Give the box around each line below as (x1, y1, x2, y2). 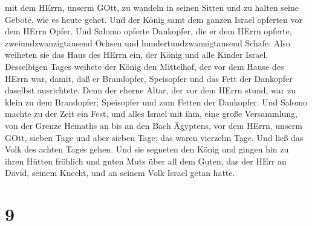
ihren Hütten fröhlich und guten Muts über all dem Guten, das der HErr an (5, 154, 287, 167)
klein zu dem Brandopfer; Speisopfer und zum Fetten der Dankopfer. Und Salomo (5, 95, 308, 108)
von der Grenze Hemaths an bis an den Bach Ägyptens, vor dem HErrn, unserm (5, 119, 302, 131)
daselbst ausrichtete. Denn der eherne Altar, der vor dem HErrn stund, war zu (5, 84, 296, 96)
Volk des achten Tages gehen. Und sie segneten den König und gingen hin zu (5, 143, 289, 155)
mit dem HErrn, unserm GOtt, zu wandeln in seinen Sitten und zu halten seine (5, 1, 299, 13)
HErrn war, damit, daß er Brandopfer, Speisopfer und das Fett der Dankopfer (5, 72, 293, 84)
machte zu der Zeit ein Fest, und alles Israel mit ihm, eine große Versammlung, (5, 107, 297, 120)
